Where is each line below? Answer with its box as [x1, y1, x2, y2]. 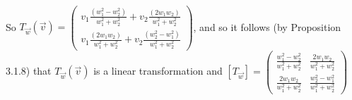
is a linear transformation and [93, 63, 223, 78]
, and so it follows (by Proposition [193, 19, 341, 34]
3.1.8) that [6, 63, 52, 78]
